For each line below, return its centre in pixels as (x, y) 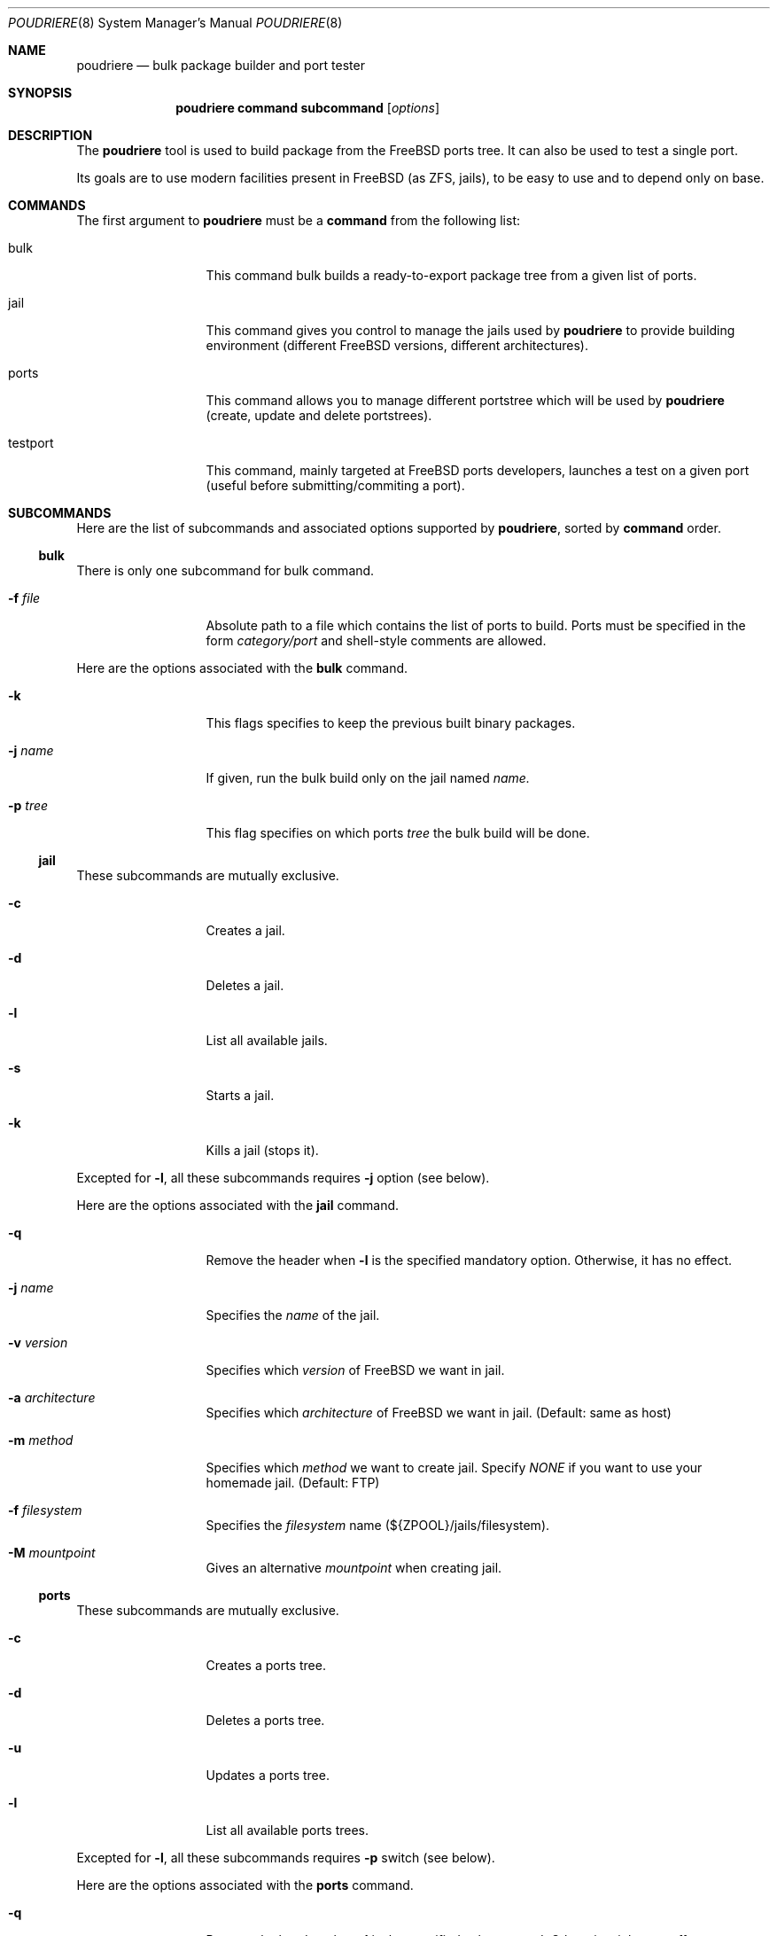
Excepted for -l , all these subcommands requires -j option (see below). (283, 1178)
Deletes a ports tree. (265, 1720)
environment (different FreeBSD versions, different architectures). (397, 345)
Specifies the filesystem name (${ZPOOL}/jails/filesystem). (378, 1525)
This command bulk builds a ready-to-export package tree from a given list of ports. (451, 275)
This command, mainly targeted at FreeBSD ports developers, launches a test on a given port (478, 470)
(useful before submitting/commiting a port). (335, 485)
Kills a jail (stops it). (262, 1150)
